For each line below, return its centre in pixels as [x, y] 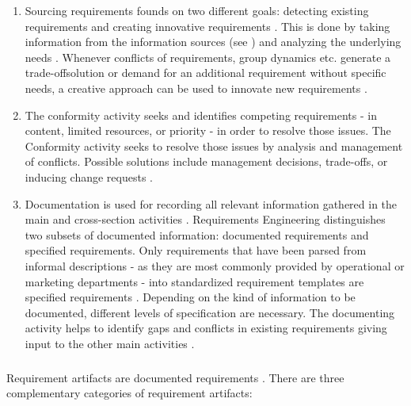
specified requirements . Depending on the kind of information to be [190, 297]
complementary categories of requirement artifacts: [129, 393]
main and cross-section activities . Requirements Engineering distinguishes [205, 219]
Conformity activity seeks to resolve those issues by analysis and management [214, 146]
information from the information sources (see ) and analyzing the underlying [213, 42]
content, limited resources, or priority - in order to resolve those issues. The [208, 130]
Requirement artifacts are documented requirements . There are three [175, 377]
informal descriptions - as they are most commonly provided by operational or [215, 265]
